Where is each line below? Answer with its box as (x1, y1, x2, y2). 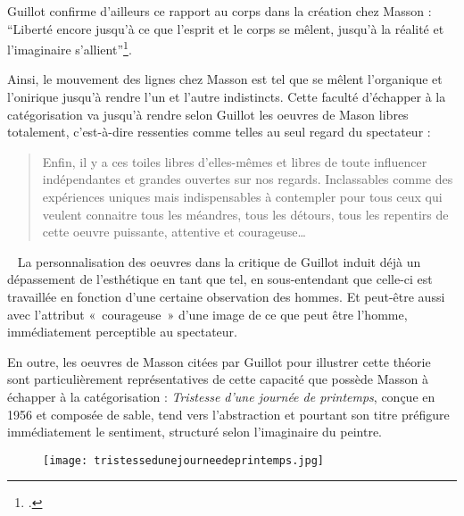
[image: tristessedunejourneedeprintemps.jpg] (43, 454, 324, 467)
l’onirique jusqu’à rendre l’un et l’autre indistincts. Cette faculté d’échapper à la (7, 87, 446, 106)
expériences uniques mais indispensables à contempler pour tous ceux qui (42, 187, 443, 205)
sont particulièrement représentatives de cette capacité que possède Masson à (7, 370, 428, 388)
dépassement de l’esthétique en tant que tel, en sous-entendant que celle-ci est (7, 270, 433, 288)
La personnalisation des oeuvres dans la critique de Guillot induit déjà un (17, 252, 421, 270)
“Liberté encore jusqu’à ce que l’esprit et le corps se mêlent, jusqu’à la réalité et (7, 19, 444, 37)
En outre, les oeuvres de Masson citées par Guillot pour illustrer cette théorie (7, 352, 431, 370)
